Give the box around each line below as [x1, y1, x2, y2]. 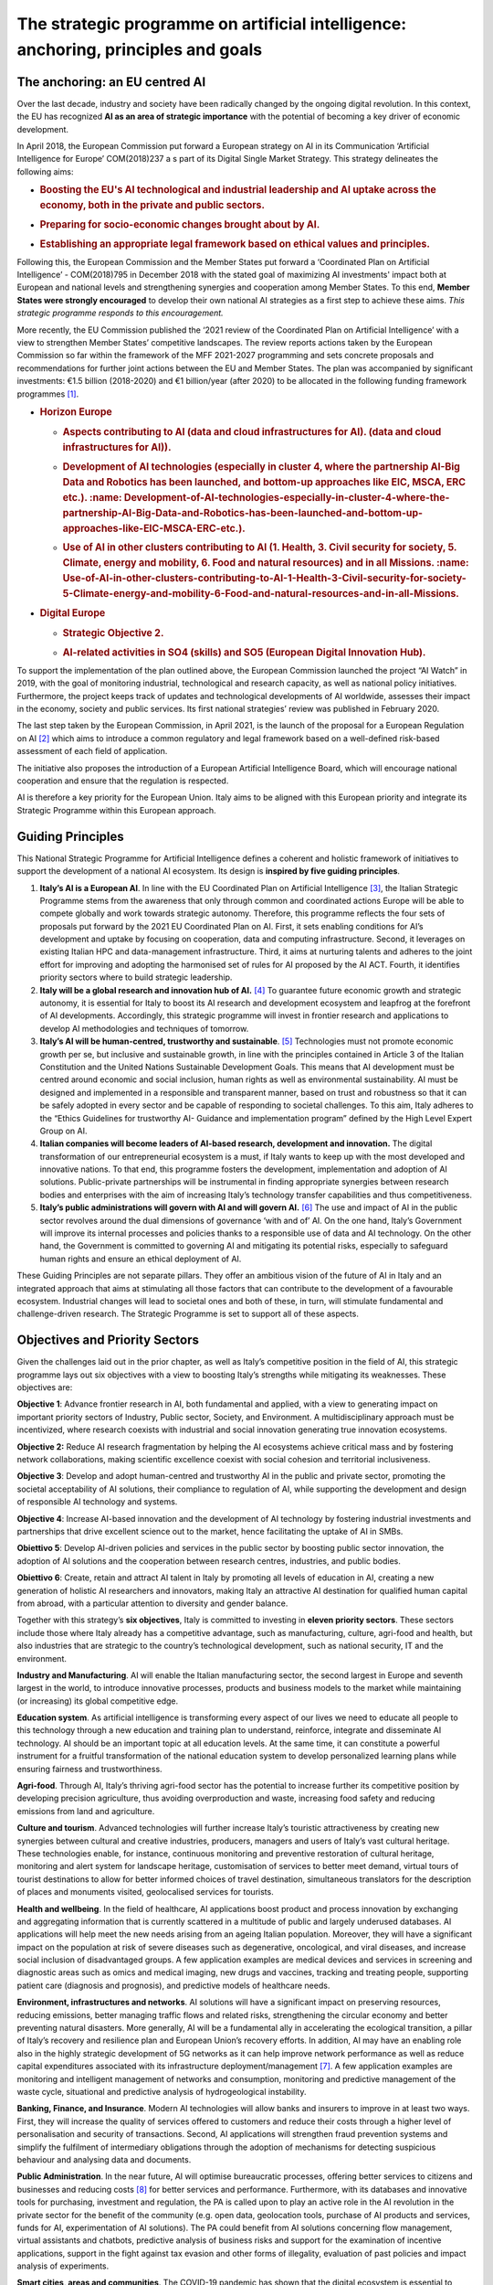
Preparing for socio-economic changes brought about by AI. [39, 218, 320, 230]
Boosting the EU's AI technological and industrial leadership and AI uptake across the [39, 184, 437, 197]
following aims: [16, 165, 74, 177]
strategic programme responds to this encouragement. [16, 307, 224, 319]
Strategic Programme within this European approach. [16, 804, 216, 815]
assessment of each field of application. [16, 746, 168, 757]
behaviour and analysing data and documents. [16, 2153, 192, 2165]
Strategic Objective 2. [62, 627, 164, 640]
